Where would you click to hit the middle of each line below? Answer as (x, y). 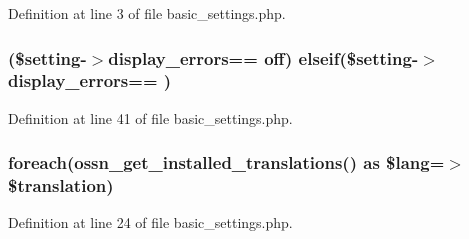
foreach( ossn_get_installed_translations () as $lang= (226, 162)
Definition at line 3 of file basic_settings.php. (147, 13)
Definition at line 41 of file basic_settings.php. (150, 117)
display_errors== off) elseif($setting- (263, 57)
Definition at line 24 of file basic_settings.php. (150, 222)
